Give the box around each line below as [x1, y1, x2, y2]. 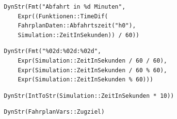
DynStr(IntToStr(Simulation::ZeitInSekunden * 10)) [4, 92, 174, 99]
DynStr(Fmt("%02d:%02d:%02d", [4, 48, 101, 55]
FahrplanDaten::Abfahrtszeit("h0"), [17, 22, 136, 29]
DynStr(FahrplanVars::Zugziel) [4, 108, 105, 116]
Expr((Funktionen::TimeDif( [17, 13, 108, 20]
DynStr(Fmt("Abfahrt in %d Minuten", [4, 3, 126, 10]
